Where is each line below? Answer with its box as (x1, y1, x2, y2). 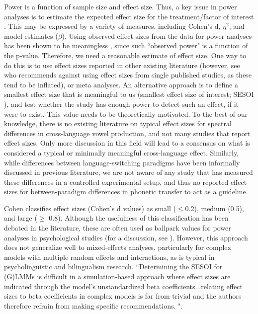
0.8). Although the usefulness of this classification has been (49, 213, 229, 223)
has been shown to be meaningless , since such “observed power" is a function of (4, 40, 248, 51)
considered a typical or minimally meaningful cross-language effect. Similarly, (4, 147, 239, 157)
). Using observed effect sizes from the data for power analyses (62, 30, 252, 41)
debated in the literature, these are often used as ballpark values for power (4, 223, 231, 233)
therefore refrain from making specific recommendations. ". (4, 300, 183, 311)
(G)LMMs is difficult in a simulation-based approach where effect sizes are (4, 271, 231, 282)
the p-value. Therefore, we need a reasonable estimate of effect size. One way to (4, 50, 247, 60)
